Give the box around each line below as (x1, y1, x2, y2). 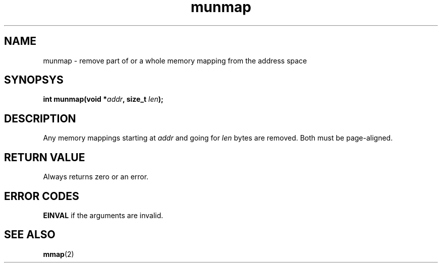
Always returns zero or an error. (43, 172, 149, 181)
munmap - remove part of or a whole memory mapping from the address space (43, 56, 307, 65)
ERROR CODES (4, 189, 79, 203)
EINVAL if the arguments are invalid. (43, 211, 163, 220)
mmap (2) (43, 249, 74, 258)
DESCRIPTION (4, 112, 76, 125)
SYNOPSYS (4, 74, 64, 87)
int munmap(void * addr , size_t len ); (43, 95, 163, 104)
